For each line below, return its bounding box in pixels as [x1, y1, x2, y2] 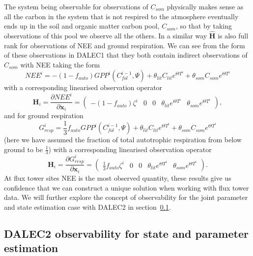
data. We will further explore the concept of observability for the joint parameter [4, 192, 248, 202]
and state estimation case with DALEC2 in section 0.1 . [4, 201, 171, 212]
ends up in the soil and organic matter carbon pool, [4, 21, 160, 31]
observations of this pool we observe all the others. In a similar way [4, 31, 207, 40]
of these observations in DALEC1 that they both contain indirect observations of [4, 50, 248, 60]
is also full [218, 31, 249, 40]
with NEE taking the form [20, 59, 100, 69]
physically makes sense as [167, 1, 244, 11]
